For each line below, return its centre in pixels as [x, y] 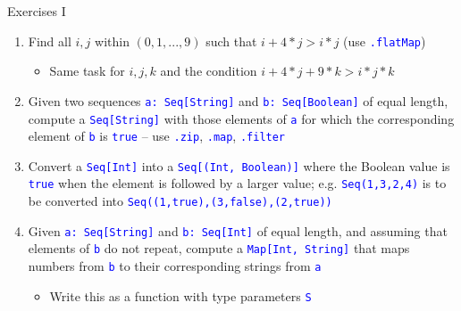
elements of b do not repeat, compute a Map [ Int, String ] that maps [219, 248]
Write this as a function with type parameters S [180, 295]
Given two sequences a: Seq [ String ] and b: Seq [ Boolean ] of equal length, [238, 100]
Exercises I [37, 11]
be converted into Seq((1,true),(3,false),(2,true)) [180, 201]
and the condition [209, 71]
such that [231, 41]
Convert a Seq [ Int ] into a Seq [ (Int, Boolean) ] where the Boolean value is [239, 165]
